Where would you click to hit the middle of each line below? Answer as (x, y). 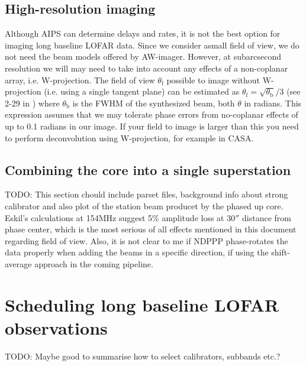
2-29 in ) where (32, 103)
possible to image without (213, 80)
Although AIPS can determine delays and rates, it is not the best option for (143, 33)
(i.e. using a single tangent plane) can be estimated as (142, 91)
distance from (267, 217)
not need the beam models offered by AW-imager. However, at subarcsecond (143, 56)
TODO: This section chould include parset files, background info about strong (146, 194)
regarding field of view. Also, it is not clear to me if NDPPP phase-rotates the (146, 240)
